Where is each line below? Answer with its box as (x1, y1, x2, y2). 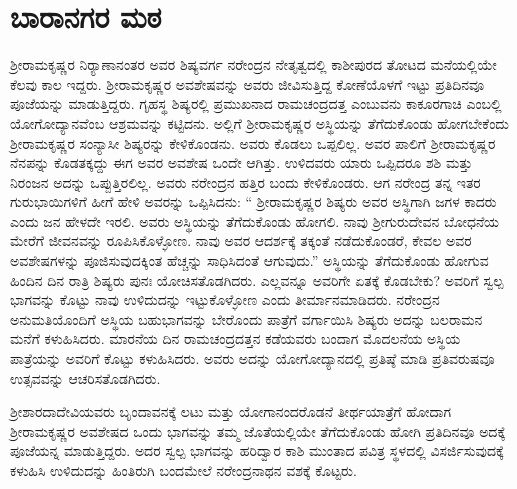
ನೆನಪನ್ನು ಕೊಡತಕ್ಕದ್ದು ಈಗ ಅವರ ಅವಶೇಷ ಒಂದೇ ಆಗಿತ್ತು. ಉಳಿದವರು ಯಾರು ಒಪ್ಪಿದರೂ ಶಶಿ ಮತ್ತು (10, 152, 473, 173)
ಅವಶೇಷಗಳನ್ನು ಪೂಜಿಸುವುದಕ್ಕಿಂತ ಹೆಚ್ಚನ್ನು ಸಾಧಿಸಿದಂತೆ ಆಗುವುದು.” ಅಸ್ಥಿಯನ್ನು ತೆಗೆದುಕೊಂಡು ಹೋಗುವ (10, 250, 489, 271)
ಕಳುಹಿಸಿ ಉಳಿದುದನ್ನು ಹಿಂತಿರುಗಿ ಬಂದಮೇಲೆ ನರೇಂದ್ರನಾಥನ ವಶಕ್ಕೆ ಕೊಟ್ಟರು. (10, 460, 357, 480)
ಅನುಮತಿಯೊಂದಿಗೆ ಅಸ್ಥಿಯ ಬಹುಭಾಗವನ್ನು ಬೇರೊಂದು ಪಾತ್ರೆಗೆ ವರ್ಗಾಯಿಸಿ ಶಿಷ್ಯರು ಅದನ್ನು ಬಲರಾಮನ (10, 308, 483, 329)
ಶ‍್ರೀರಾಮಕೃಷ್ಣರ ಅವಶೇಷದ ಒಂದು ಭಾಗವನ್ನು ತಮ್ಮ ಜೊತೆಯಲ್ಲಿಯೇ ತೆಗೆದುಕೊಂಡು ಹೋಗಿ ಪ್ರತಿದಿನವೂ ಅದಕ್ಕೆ (10, 420, 506, 441)
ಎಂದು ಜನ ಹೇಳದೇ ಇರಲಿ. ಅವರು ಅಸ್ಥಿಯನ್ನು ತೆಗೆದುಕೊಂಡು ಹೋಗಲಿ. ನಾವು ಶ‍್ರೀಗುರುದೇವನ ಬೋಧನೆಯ (10, 210, 499, 231)
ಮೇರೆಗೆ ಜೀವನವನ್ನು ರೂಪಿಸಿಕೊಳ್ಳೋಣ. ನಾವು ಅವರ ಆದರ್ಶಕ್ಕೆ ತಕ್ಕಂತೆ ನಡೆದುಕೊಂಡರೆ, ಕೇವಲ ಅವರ (10, 230, 472, 251)
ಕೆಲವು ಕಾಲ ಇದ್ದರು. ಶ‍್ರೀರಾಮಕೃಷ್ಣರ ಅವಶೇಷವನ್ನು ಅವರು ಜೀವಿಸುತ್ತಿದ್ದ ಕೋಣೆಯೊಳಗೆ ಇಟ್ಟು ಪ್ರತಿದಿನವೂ (10, 73, 485, 94)
